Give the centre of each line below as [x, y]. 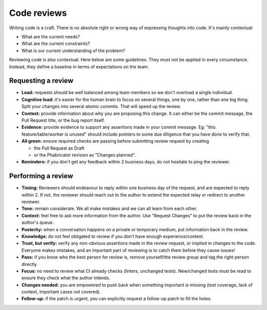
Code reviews [38, 13]
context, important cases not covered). [61, 292]
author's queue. [38, 222]
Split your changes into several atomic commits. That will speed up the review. [101, 106]
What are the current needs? [51, 37]
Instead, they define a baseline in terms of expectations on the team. [79, 66]
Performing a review [41, 176]
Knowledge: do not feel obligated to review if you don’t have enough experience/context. [113, 236]
